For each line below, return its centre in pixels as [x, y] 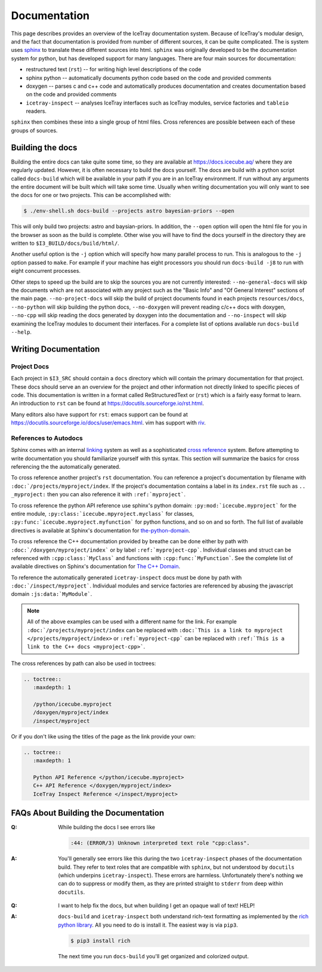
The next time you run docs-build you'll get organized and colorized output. [154, 956]
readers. [36, 111]
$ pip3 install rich [100, 941]
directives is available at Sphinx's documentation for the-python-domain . [101, 530]
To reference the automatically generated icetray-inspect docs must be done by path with [126, 577]
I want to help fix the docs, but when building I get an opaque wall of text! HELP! [157, 906]
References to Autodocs [47, 438]
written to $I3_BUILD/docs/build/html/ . [65, 243]
